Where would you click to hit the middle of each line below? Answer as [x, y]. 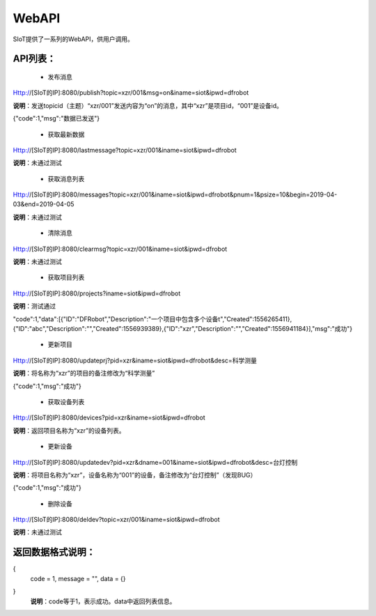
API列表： [34, 59]
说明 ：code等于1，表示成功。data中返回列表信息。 [103, 601]
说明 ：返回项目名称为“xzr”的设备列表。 [69, 430]
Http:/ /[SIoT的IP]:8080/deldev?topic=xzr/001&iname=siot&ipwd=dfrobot [116, 520]
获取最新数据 [66, 134]
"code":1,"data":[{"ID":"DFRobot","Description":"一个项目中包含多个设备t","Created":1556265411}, [152, 319]
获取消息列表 [66, 178]
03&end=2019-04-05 [44, 204]
